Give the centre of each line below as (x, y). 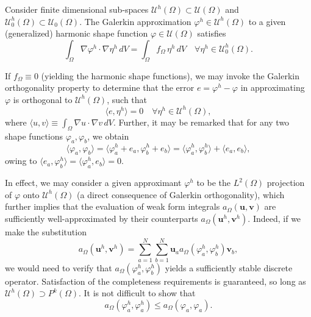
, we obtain (108, 136)
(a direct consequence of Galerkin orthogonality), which (181, 194)
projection (286, 183)
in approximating (273, 87)
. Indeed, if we (274, 218)
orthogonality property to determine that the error (100, 87)
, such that (127, 99)
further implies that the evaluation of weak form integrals (113, 206)
